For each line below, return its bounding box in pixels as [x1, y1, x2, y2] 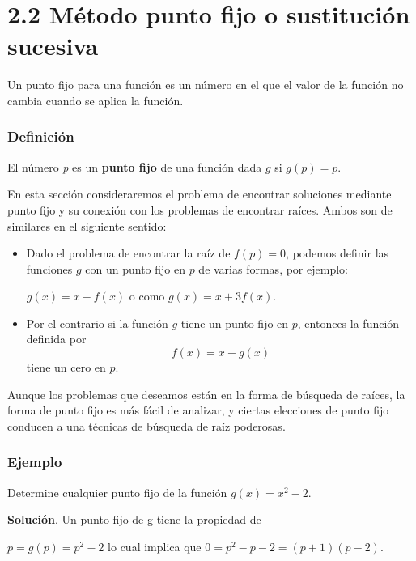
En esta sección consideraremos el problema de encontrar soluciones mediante [7, 185, 392, 202]
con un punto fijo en [85, 260, 185, 277]
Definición [7, 126, 74, 147]
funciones [26, 260, 73, 277]
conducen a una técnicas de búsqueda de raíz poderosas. [7, 417, 286, 434]
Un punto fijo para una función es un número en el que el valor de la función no [7, 76, 404, 93]
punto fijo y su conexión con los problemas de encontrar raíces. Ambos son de [7, 201, 393, 218]
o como [129, 287, 165, 304]
